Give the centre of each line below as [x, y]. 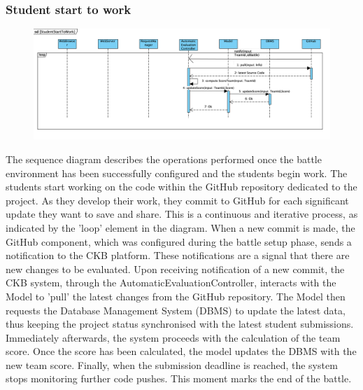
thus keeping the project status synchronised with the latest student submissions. [180, 324]
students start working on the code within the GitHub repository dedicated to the [181, 187]
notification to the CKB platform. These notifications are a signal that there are [178, 255]
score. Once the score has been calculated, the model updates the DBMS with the [181, 351]
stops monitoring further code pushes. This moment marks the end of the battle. [179, 378]
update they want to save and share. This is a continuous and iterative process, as [182, 214]
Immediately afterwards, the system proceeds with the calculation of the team [173, 337]
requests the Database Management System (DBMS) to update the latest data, [176, 310]
